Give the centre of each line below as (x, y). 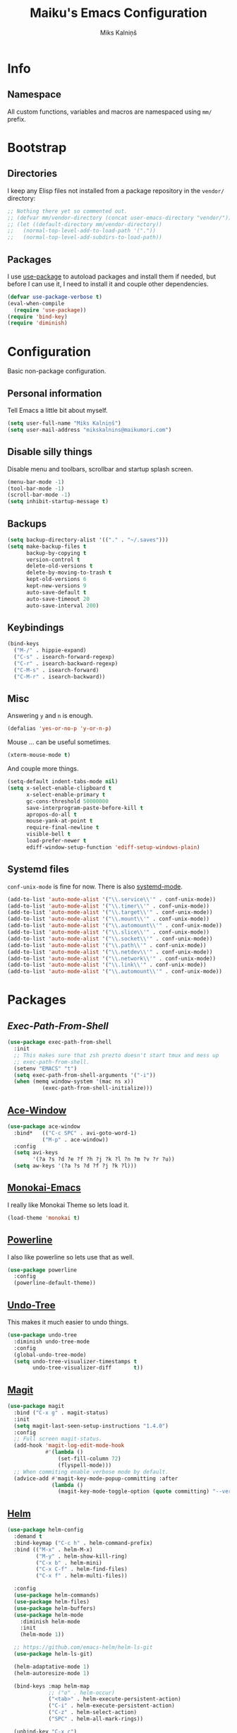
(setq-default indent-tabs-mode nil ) (63, 782)
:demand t (28, 1537)
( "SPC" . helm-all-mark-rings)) (96, 1719)
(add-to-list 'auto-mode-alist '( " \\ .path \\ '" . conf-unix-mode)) (107, 945)
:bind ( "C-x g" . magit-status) (61, 1412)
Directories (32, 174)
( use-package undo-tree (42, 1335)
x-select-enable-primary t (66, 794)
